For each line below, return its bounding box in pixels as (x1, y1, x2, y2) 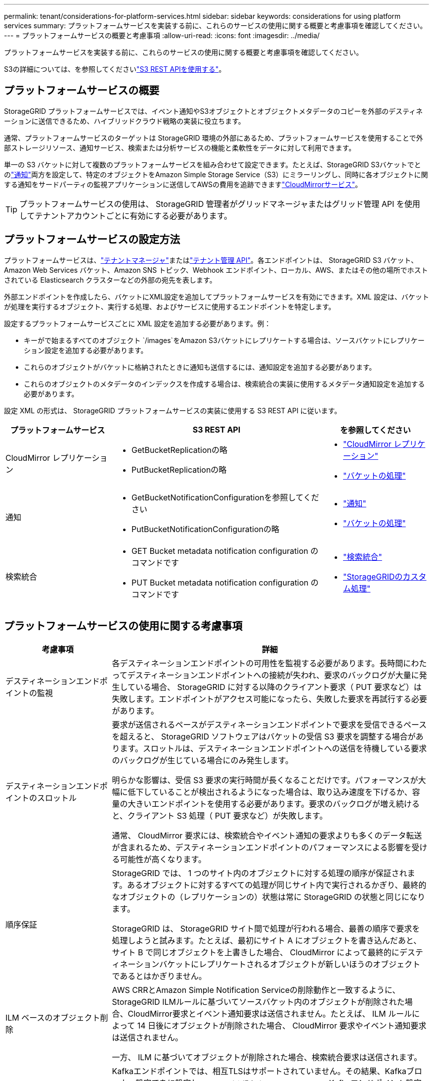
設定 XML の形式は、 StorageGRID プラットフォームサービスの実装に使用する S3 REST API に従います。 (4, 406, 342, 415)
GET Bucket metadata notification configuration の (131, 545, 318, 556)
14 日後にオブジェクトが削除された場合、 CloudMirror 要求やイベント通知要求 (137, 1020, 427, 1031)
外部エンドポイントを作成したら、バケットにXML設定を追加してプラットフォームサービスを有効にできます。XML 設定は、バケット (4, 292, 429, 301)
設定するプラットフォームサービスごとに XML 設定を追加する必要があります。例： (4, 319, 271, 328)
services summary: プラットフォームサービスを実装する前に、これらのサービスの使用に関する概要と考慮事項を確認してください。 (4, 21, 427, 30)
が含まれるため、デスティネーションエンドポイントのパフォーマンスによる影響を (112, 842, 412, 852)
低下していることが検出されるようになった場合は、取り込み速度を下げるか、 (128, 786, 412, 797)
